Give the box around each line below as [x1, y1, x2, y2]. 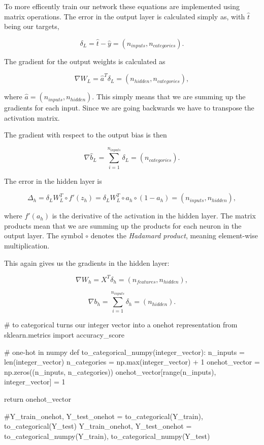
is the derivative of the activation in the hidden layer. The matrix [52, 210, 256, 221]
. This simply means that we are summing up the [92, 91, 246, 102]
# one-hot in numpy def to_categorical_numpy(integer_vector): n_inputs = [4, 346, 245, 357]
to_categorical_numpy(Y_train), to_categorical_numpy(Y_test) [4, 430, 210, 441]
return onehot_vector [4, 394, 71, 404]
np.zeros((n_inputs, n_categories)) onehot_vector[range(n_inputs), [4, 366, 216, 377]
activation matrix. [4, 112, 60, 123]
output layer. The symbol [4, 230, 83, 241]
